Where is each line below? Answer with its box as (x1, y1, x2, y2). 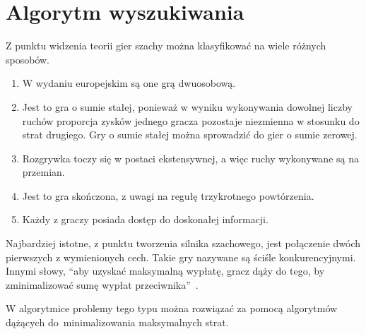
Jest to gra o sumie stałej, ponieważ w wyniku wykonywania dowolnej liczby (22, 99, 353, 114)
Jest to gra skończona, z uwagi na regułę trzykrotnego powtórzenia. (22, 188, 314, 203)
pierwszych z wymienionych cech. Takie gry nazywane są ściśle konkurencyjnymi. (6, 249, 356, 264)
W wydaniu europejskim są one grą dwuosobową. (22, 76, 236, 90)
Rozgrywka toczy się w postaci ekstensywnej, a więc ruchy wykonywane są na (22, 150, 359, 165)
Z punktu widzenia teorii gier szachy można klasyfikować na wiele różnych (6, 38, 326, 53)
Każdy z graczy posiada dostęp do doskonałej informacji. (22, 212, 268, 227)
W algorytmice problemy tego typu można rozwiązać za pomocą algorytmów (6, 301, 338, 316)
